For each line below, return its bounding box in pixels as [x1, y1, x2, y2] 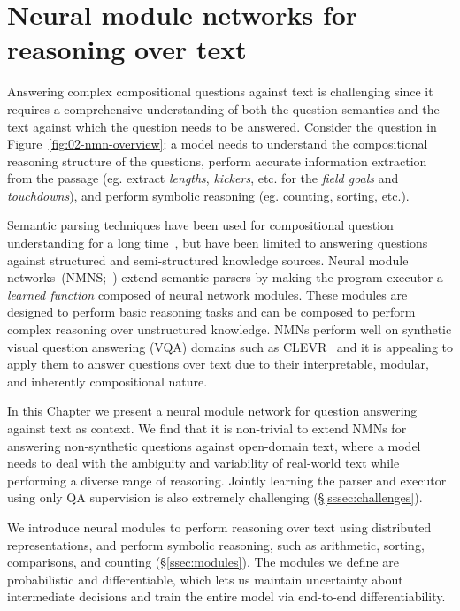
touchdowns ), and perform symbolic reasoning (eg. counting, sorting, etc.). [7, 186, 410, 204]
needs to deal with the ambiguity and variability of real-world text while [7, 454, 400, 472]
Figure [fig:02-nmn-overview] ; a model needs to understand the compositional [7, 134, 428, 153]
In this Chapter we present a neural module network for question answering [7, 401, 418, 420]
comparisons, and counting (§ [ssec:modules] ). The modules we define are [7, 553, 399, 571]
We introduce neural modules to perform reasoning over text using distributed [7, 517, 432, 536]
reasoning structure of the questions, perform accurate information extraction [7, 151, 427, 170]
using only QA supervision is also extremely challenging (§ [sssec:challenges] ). [7, 488, 423, 507]
